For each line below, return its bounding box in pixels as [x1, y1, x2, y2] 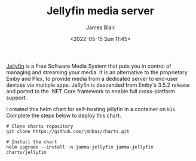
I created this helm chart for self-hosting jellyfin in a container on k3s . [6, 105, 177, 112]
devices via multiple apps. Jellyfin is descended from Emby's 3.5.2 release [6, 81, 190, 89]
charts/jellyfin [6, 149, 47, 155]
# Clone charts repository [6, 123, 73, 129]
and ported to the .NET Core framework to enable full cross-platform [6, 87, 175, 94]
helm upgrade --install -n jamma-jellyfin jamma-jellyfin [6, 144, 154, 150]
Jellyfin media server [47, 4, 154, 18]
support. [6, 94, 27, 101]
